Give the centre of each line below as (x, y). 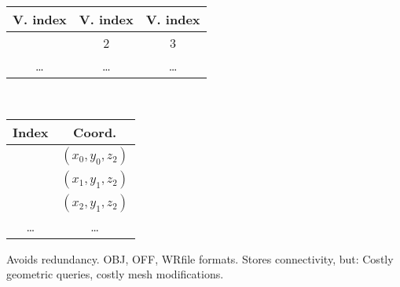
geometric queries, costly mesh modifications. (115, 274)
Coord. (95, 132)
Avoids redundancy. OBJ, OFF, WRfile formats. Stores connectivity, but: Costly (200, 258)
